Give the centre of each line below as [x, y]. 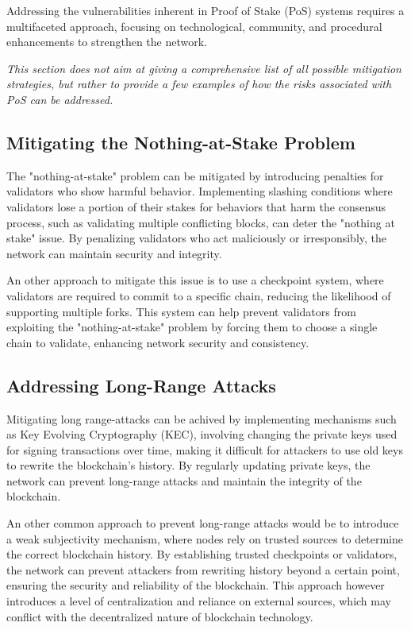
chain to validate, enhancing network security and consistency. [158, 342]
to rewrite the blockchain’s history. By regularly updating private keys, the [188, 465]
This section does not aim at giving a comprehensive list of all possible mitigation [204, 68]
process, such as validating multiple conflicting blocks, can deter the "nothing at [201, 222]
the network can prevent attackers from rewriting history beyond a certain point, [203, 569]
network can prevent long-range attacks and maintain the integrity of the [184, 480]
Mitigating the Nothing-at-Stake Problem [181, 142]
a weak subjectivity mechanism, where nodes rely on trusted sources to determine [205, 538]
